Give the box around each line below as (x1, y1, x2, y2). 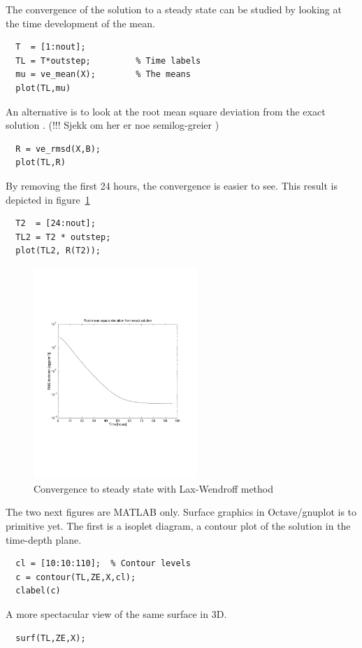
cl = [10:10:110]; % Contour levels (15, 558, 191, 569)
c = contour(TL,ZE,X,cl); (15, 572, 136, 582)
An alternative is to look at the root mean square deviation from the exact (6, 104, 326, 118)
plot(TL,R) (15, 157, 66, 168)
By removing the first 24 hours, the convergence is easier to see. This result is (6, 178, 338, 192)
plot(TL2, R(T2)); (15, 246, 101, 256)
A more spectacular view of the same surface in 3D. (6, 607, 227, 621)
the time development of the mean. (6, 15, 155, 30)
